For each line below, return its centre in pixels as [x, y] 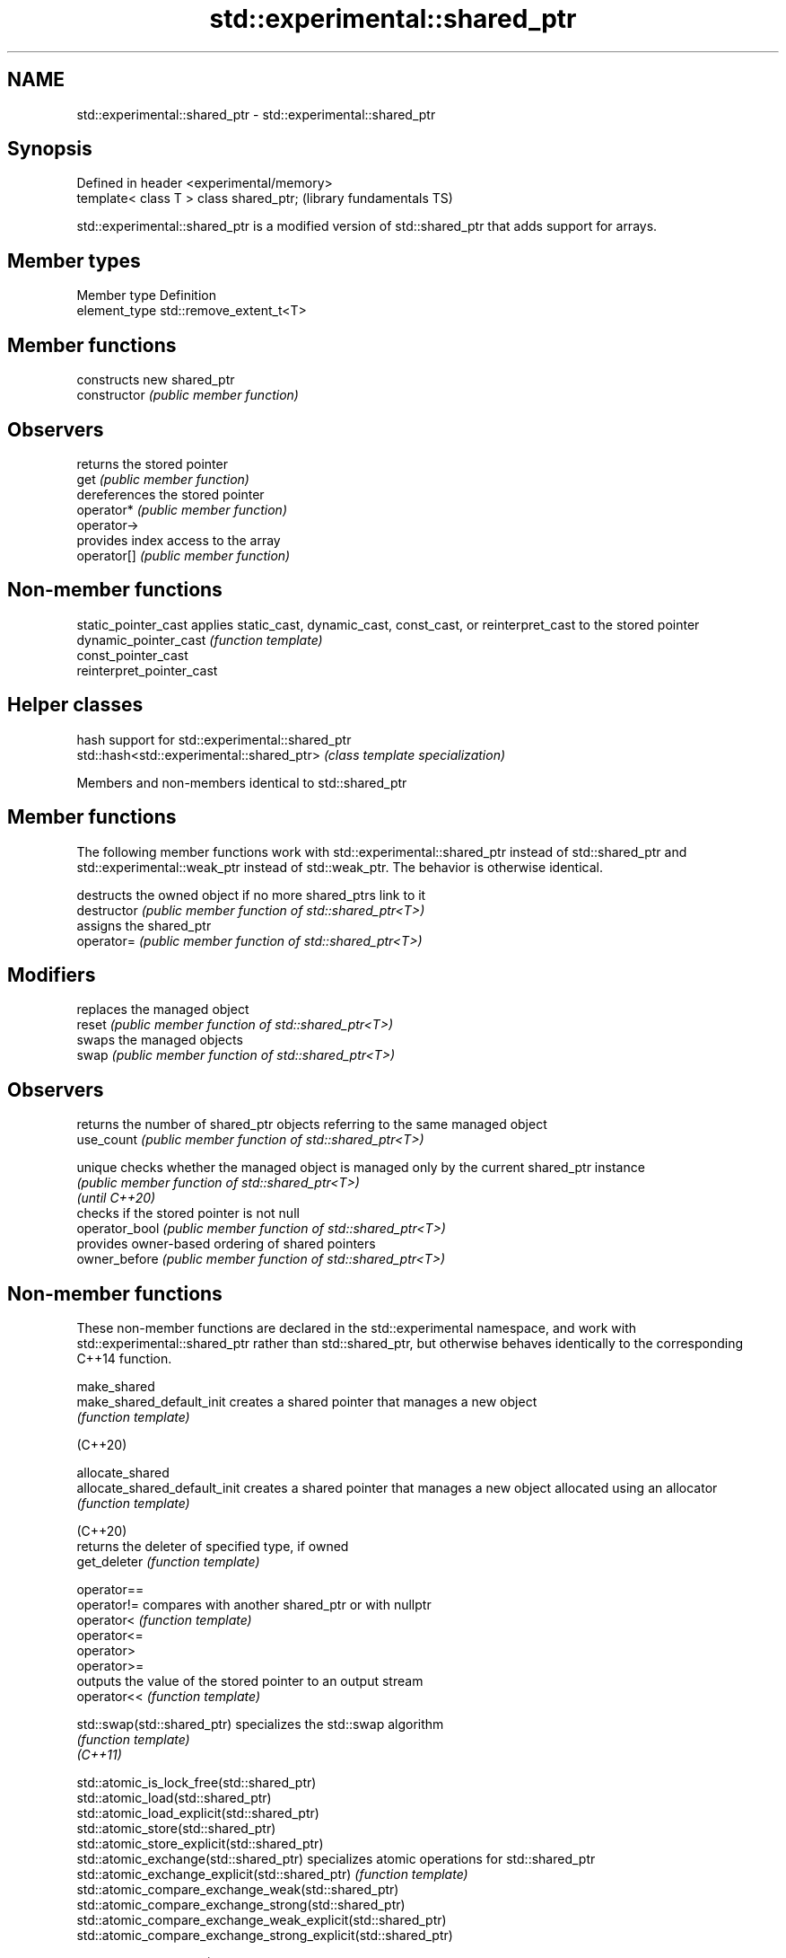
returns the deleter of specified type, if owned [213, 1547]
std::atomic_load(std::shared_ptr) [174, 1798]
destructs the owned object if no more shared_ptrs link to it [251, 895]
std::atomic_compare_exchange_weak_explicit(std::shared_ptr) [262, 1920]
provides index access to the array [179, 540]
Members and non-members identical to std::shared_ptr [242, 782]
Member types [74, 260]
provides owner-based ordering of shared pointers [226, 1244]
